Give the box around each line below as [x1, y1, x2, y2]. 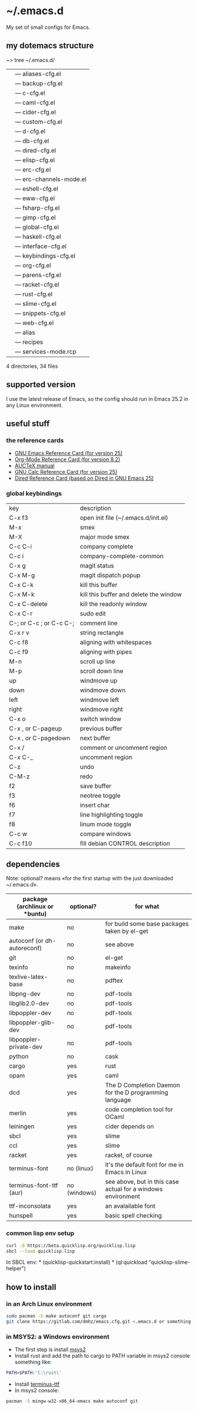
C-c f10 [9, 839, 32, 847]
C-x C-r [9, 609, 33, 617]
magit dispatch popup [80, 571, 141, 579]
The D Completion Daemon [105, 1081, 180, 1089]
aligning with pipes [80, 647, 133, 655]
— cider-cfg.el [15, 108, 56, 116]
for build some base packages [105, 920, 189, 928]
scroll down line [80, 667, 124, 675]
